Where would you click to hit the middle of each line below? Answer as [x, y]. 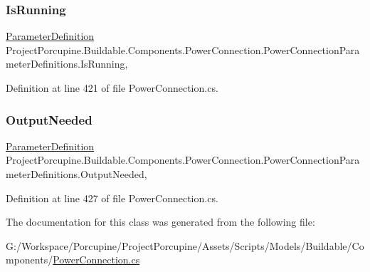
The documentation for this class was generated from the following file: [160, 222]
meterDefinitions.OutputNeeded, [76, 174]
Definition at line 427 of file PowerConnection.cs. [112, 198]
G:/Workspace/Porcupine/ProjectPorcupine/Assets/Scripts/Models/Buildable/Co [185, 245]
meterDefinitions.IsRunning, [67, 64]
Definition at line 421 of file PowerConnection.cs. [112, 88]
